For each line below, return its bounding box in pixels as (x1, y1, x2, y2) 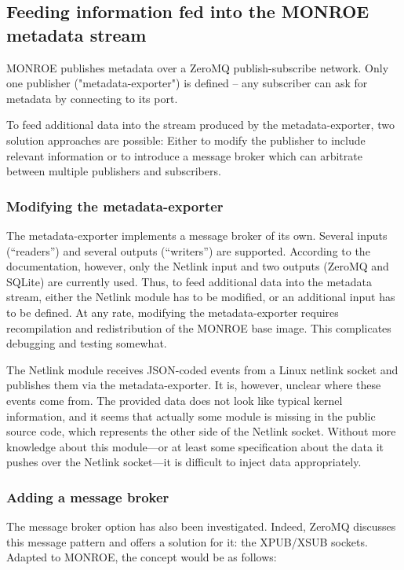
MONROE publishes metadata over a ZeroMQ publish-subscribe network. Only (6, 59, 389, 75)
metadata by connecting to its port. (6, 90, 178, 106)
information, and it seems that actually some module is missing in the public (6, 407, 376, 424)
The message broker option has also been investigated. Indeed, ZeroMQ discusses (6, 518, 396, 535)
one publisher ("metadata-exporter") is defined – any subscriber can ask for (6, 75, 368, 91)
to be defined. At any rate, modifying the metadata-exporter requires (6, 303, 339, 320)
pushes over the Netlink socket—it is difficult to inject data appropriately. (6, 454, 362, 470)
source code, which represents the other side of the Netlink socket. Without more (6, 423, 396, 439)
